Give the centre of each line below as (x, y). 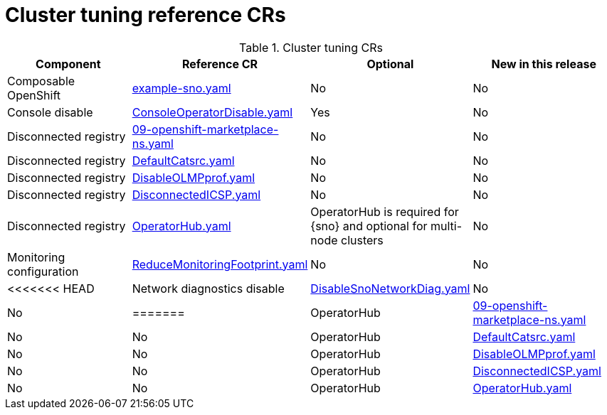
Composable (41, 81)
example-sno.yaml (181, 88)
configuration (43, 271)
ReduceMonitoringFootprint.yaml (220, 264)
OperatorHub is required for (385, 211)
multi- (447, 226)
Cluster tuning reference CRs (146, 15)
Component (68, 64)
